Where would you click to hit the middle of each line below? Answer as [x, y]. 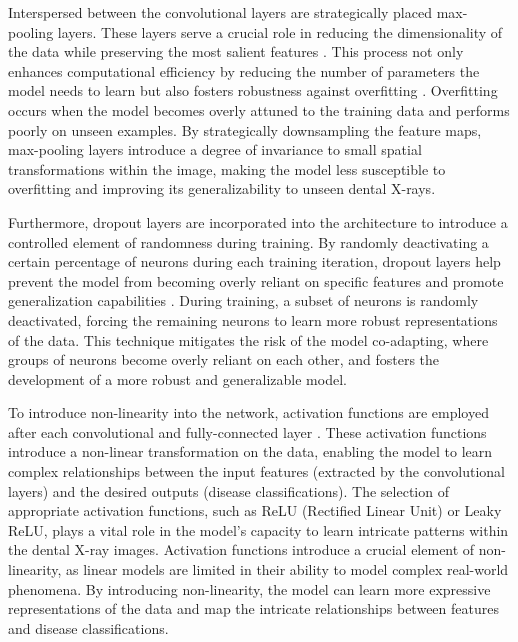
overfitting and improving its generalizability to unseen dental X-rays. [222, 188]
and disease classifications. [88, 627]
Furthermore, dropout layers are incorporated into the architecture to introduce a [258, 221]
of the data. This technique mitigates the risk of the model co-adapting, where [248, 339]
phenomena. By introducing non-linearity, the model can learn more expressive [249, 588]
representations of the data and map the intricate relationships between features [253, 608]
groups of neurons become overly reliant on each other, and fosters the [224, 359]
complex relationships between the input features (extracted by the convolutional [256, 471]
